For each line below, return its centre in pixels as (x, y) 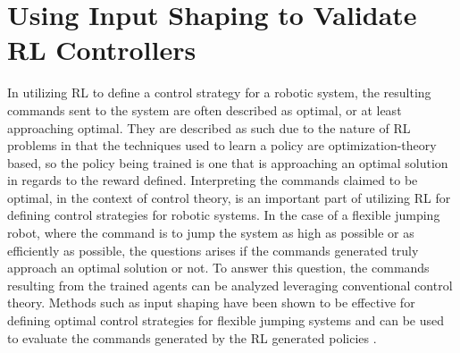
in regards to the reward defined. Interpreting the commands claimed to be (213, 180)
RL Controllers (102, 50)
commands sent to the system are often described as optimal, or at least (205, 109)
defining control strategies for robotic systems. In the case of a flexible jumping (224, 215)
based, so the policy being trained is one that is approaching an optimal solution (228, 162)
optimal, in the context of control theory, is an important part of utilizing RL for (229, 197)
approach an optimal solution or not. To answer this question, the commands (218, 268)
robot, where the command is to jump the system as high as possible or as (211, 233)
